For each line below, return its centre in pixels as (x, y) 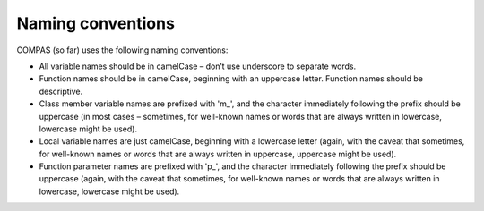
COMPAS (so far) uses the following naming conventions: (122, 50)
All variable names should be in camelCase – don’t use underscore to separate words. (198, 66)
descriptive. (61, 91)
